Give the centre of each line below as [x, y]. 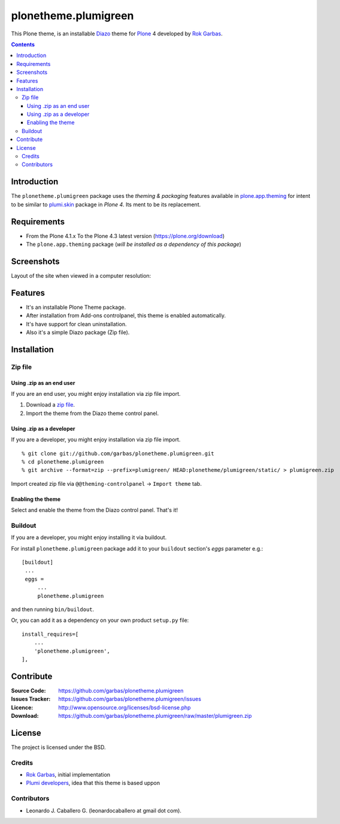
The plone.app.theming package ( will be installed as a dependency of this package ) [134, 244]
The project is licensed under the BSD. [58, 747]
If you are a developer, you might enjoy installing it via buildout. [89, 537]
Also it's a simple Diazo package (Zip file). [78, 332]
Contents [23, 44]
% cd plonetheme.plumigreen [63, 461]
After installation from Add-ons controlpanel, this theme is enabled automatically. [126, 315]
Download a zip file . [50, 405]
